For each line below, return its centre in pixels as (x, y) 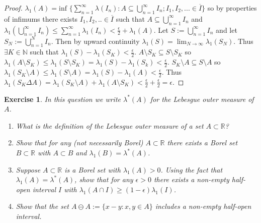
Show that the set (42, 206)
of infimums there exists (41, 18)
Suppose (28, 169)
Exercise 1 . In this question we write (63, 99)
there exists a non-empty (191, 179)
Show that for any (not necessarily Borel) (79, 143)
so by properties (232, 8)
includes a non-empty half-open (203, 206)
